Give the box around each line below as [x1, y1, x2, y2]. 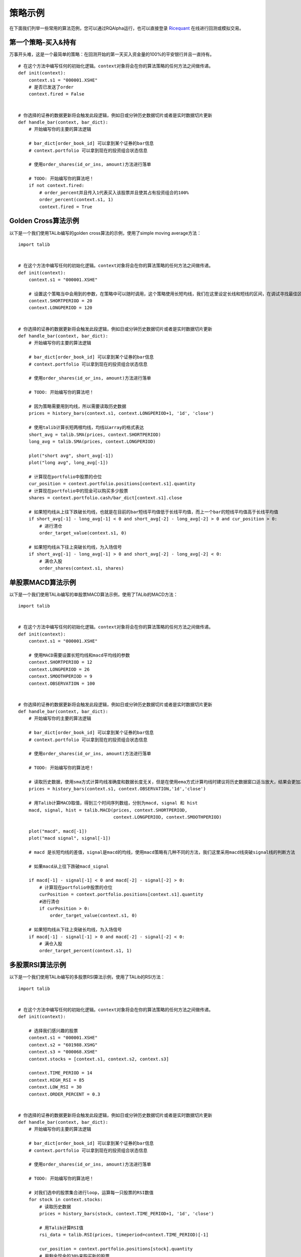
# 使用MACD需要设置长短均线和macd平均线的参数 [28, 652, 130, 658]
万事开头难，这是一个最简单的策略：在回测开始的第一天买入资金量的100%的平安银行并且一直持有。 [9, 51, 215, 57]
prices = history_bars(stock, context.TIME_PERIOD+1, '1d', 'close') [39, 1211, 214, 1217]
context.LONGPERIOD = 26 [28, 666, 90, 672]
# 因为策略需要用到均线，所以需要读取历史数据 [28, 403, 126, 409]
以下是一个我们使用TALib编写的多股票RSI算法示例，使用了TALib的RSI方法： [9, 974, 166, 980]
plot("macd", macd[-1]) [28, 828, 87, 834]
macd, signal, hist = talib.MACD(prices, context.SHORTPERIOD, [28, 807, 188, 813]
